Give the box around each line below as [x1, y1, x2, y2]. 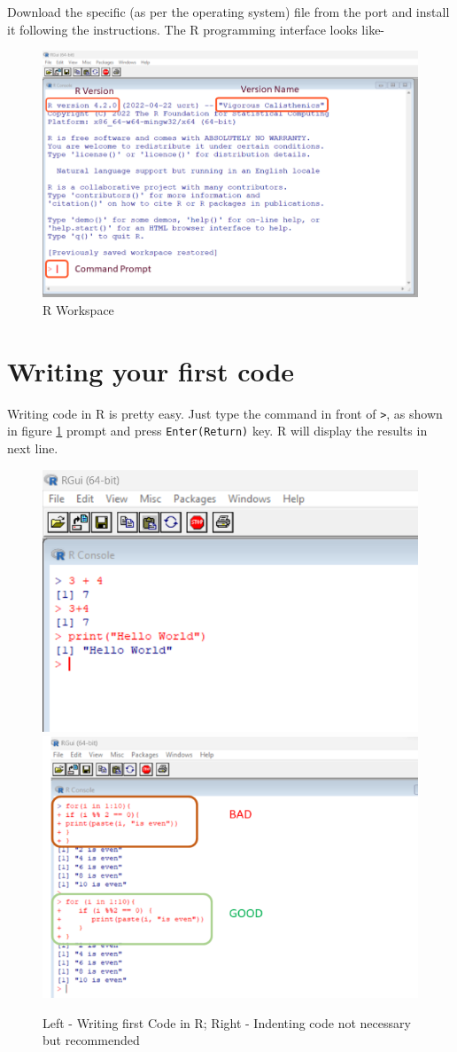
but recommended [43, 1031, 140, 1049]
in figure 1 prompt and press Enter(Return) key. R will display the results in [7, 421, 428, 440]
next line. [7, 438, 58, 457]
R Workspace [43, 300, 114, 318]
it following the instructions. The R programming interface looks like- [7, 20, 385, 38]
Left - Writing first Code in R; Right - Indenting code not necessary [43, 1013, 411, 1032]
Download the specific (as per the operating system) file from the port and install [7, 3, 450, 20]
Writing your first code [7, 352, 295, 389]
